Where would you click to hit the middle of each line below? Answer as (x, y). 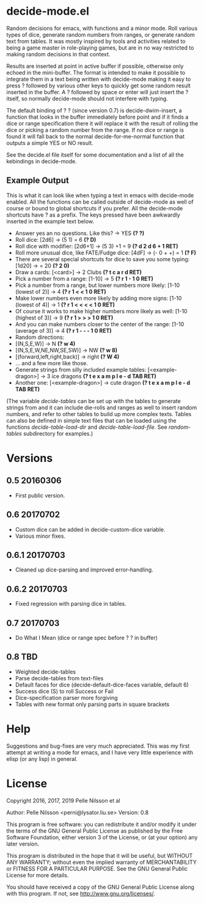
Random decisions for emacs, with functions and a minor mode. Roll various (102, 28)
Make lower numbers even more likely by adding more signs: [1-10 (98, 298)
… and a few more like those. (52, 363)
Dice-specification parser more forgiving (66, 697)
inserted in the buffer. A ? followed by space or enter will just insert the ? (97, 92)
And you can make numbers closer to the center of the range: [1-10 (100, 324)
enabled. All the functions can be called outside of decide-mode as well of (100, 202)
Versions (30, 458)
